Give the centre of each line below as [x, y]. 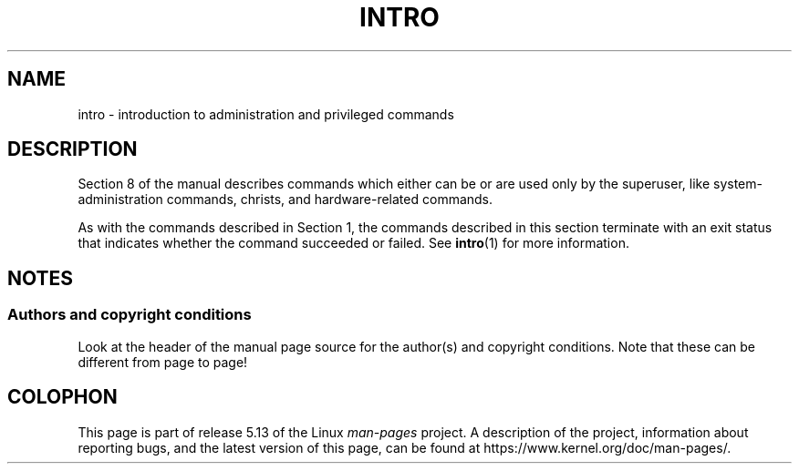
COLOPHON [62, 397]
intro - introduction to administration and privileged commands [266, 114]
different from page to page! [163, 362]
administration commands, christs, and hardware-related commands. [285, 200]
